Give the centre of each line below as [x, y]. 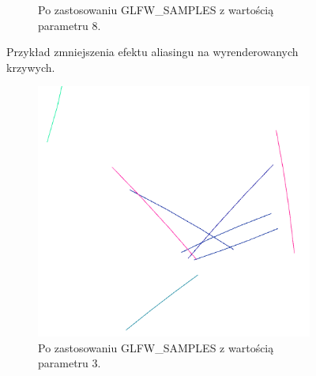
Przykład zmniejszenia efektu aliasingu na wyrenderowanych [152, 52]
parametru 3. [70, 363]
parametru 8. [70, 25]
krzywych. [31, 67]
